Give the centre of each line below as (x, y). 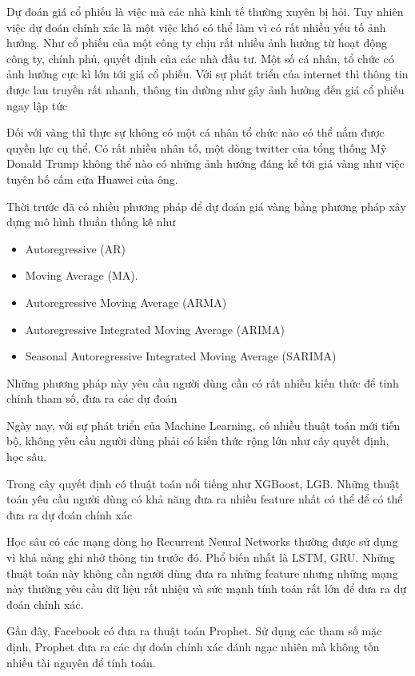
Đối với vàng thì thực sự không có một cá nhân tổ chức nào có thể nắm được (196, 132)
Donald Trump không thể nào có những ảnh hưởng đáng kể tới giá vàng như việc (206, 163)
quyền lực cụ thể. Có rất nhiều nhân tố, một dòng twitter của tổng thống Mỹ (197, 147)
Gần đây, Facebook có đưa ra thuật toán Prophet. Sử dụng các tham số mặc (194, 631)
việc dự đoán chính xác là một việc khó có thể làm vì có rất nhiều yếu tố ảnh (196, 27)
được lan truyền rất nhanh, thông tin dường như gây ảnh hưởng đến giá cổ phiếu (206, 89)
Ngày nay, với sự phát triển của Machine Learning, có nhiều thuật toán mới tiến (204, 425)
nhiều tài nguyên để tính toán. (81, 662)
